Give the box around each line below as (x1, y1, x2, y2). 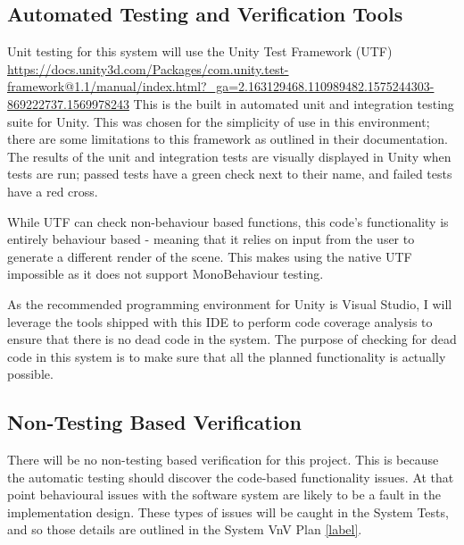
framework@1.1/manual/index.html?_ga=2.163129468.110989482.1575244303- (7, 77, 435, 96)
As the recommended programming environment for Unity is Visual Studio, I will (7, 294, 452, 313)
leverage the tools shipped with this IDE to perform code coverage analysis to (7, 312, 433, 331)
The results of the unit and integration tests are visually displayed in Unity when (7, 147, 452, 165)
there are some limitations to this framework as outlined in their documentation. (7, 130, 449, 148)
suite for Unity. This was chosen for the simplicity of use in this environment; (7, 112, 430, 130)
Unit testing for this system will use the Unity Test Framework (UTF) (7, 42, 393, 61)
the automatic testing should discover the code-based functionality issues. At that (7, 467, 454, 486)
